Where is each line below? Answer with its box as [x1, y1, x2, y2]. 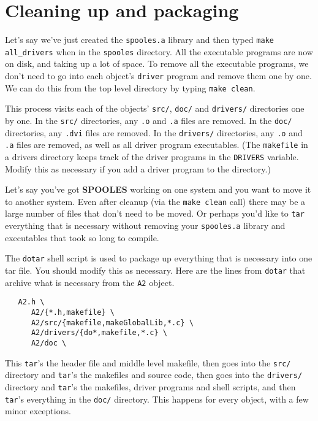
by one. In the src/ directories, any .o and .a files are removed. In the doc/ [5, 114, 292, 126]
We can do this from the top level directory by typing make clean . [5, 81, 256, 94]
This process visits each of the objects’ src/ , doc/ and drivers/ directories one [5, 102, 305, 115]
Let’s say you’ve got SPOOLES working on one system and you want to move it [5, 183, 311, 196]
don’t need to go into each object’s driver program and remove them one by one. [5, 69, 312, 82]
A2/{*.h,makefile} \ [31, 308, 115, 317]
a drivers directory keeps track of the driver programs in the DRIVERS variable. [5, 150, 299, 163]
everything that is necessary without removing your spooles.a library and [5, 219, 286, 232]
